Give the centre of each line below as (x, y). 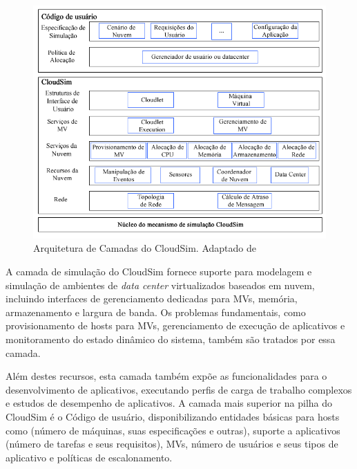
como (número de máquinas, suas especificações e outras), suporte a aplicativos (173, 430)
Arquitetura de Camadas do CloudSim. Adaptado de (145, 248)
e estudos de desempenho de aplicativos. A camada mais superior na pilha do (169, 403)
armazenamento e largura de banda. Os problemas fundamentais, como (156, 312)
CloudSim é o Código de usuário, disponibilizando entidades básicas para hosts (173, 417)
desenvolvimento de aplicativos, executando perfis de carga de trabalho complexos (179, 389)
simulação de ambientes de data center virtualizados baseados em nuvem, (160, 285)
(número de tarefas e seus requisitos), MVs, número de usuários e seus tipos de (172, 444)
